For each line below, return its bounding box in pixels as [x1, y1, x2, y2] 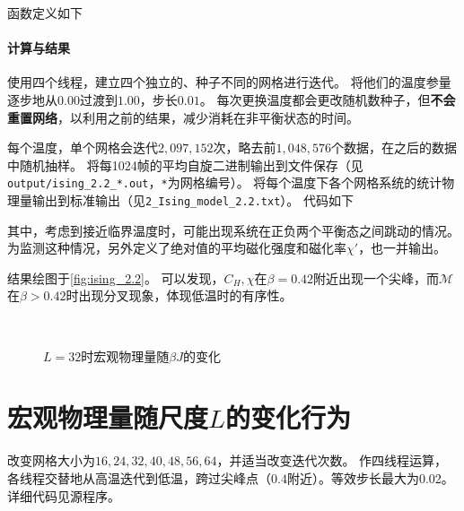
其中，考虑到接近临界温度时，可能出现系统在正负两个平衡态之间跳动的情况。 [7, 221, 460, 239]
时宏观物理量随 [81, 346, 170, 365]
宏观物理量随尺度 [7, 399, 209, 436]
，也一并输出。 [358, 238, 447, 257]
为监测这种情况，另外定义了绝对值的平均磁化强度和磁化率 [7, 238, 346, 257]
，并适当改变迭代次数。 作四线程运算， [216, 451, 448, 470]
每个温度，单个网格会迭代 [7, 138, 158, 157]
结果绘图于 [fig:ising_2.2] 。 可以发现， [7, 268, 224, 287]
